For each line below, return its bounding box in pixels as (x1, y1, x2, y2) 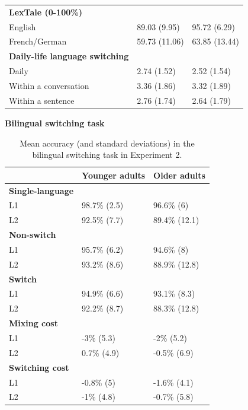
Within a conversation (9, 79, 89, 91)
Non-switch (9, 228, 56, 241)
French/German (9, 35, 67, 47)
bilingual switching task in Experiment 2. (32, 148, 182, 161)
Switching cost (9, 361, 69, 373)
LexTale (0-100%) (9, 5, 82, 18)
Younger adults (82, 169, 146, 181)
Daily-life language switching (9, 50, 129, 62)
